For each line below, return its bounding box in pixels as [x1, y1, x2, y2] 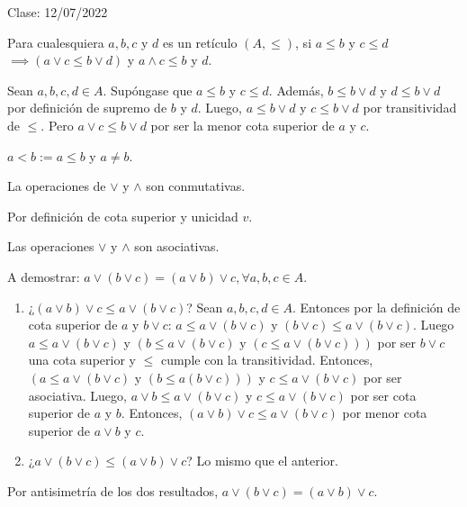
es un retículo [162, 32, 238, 51]
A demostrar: [7, 267, 80, 285]
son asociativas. [134, 237, 220, 256]
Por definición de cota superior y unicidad [7, 206, 238, 225]
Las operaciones [7, 237, 94, 256]
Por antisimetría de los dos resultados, [7, 481, 219, 500]
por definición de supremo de [7, 98, 167, 117]
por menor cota [342, 403, 427, 422]
